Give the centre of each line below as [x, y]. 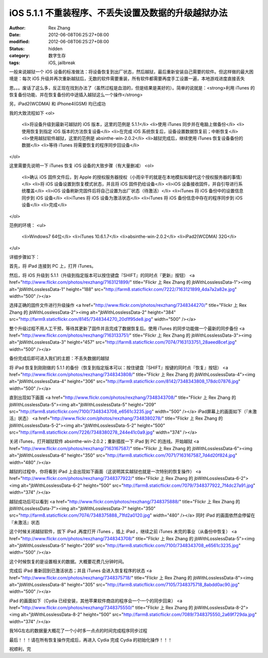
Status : [17, 48]
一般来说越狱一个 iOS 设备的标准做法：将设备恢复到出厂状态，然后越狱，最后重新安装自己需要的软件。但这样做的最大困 [131, 72]
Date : [15, 34]
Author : [17, 28]
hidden [56, 48]
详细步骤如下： [24, 257]
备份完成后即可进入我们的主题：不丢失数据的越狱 [59, 359]
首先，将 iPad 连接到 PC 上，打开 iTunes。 [53, 266]
